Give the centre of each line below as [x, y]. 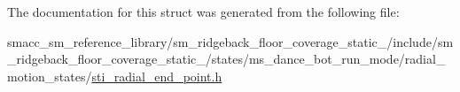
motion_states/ [50, 76]
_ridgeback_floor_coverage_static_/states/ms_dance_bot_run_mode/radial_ [226, 59]
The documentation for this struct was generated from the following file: [203, 11]
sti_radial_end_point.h [157, 76]
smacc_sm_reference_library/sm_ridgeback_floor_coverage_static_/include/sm [230, 41]
